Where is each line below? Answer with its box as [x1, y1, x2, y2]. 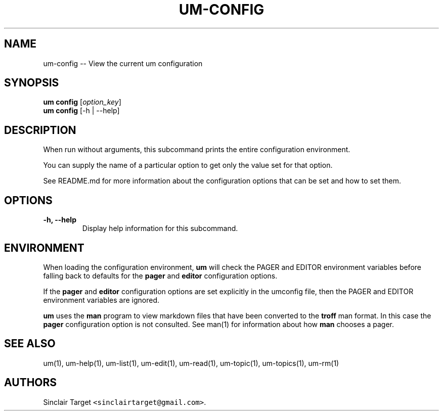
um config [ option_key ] [43, 98, 121, 107]
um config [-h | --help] [43, 106, 120, 115]
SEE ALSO [4, 337, 56, 350]
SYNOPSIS [4, 76, 59, 89]
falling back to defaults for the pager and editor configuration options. [43, 271, 278, 280]
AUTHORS [4, 376, 57, 389]
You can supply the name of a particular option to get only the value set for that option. [43, 161, 333, 170]
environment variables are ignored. [43, 295, 160, 304]
